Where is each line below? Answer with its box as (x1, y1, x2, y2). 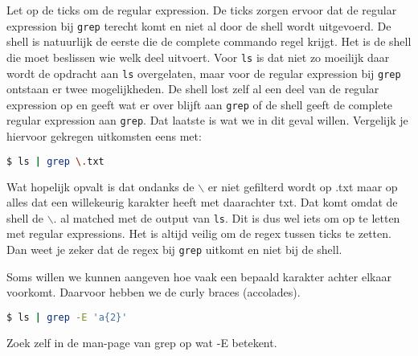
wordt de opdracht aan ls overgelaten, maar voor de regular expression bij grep (6, 64, 401, 81)
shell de (6, 209, 43, 226)
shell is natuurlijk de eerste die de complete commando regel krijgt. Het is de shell (6, 33, 412, 50)
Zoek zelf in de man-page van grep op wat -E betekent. (6, 333, 277, 350)
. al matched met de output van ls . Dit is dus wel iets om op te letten (53, 209, 400, 226)
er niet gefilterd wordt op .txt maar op (207, 178, 398, 194)
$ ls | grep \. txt (6, 155, 104, 167)
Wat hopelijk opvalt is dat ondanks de (6, 178, 195, 194)
